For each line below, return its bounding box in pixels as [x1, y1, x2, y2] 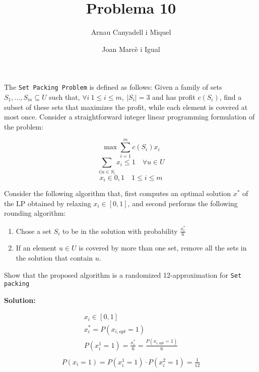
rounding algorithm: [4, 208, 66, 218]
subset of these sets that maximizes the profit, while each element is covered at [4, 101, 248, 112]
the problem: [4, 121, 43, 132]
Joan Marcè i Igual [102, 43, 160, 54]
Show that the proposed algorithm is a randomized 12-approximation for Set [4, 269, 242, 280]
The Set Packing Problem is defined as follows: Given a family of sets [4, 82, 222, 92]
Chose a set [16, 225, 51, 236]
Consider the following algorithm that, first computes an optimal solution [4, 188, 231, 199]
